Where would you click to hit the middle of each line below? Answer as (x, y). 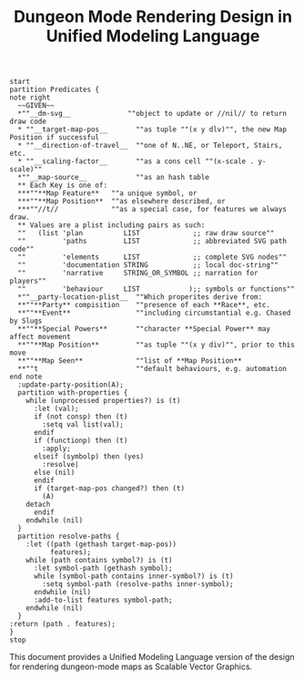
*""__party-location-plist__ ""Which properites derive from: (140, 297)
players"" (28, 281)
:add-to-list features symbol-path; (103, 600)
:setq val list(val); (83, 425)
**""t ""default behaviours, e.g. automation (152, 369)
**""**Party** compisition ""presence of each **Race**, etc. (144, 305)
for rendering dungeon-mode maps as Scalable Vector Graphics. (131, 666)
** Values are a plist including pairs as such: (111, 225)
